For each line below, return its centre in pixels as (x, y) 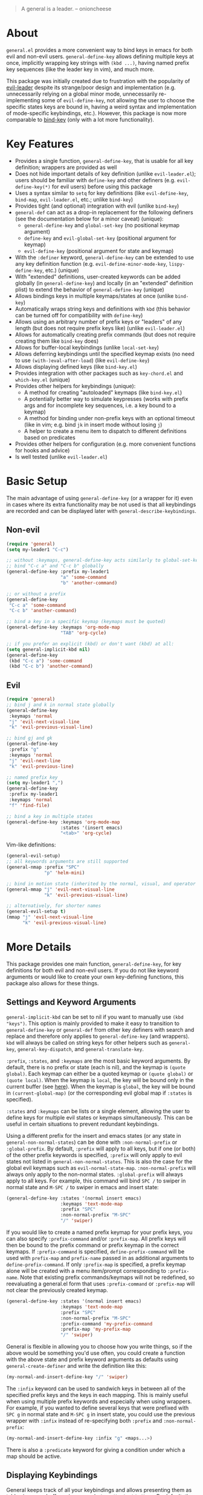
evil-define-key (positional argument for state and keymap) (99, 251)
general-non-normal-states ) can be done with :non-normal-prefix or (92, 1142)
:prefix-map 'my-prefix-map (95, 1329)
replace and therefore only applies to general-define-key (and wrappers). (98, 1036)
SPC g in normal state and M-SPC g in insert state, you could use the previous (101, 1414)
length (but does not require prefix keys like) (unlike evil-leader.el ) (100, 328)
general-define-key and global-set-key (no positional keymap (102, 225)
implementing (23, 100)
